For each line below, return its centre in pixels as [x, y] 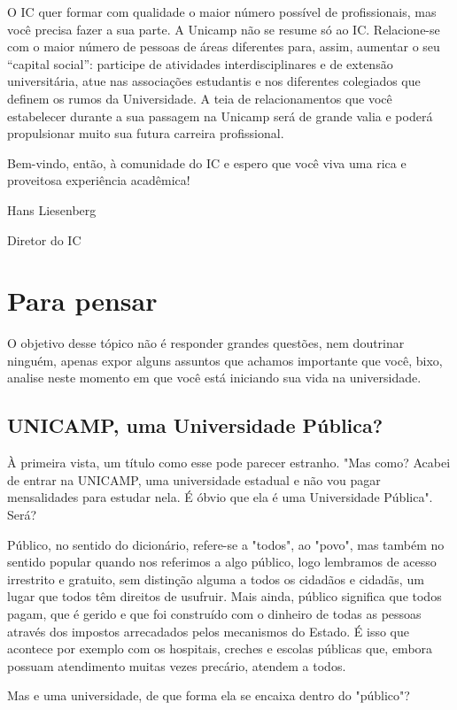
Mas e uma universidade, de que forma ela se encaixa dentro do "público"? [209, 695]
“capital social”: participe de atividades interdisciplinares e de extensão [200, 63]
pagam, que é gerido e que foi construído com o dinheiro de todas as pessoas [214, 613]
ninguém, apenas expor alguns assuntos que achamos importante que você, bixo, [225, 360]
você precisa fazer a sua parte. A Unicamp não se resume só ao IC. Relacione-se [224, 29]
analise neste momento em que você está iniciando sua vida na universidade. [214, 378]
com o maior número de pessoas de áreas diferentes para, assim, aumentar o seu [224, 46]
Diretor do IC [44, 239]
